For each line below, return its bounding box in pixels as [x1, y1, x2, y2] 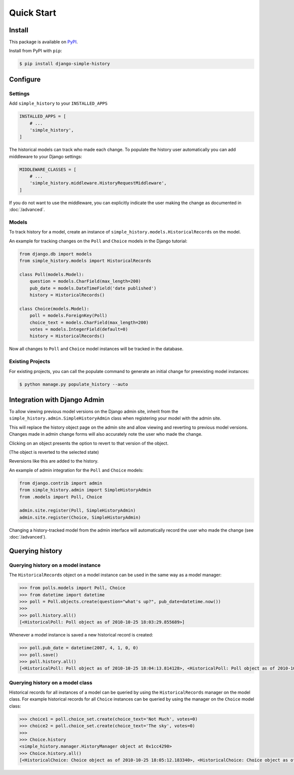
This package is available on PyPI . [9, 39, 78, 45]
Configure [9, 75, 41, 83]
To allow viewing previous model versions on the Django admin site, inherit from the [9, 409, 178, 415]
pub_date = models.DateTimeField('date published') [29, 285, 157, 291]
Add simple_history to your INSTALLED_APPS [9, 100, 108, 106]
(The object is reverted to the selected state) [9, 449, 99, 455]
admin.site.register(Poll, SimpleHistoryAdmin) [19, 508, 136, 514]
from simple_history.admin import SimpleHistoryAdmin [19, 487, 151, 493]
